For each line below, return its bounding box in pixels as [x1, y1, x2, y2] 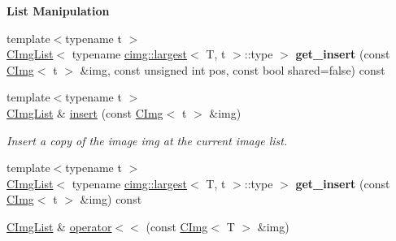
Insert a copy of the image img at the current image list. [7, 131, 288, 148]
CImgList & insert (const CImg [7, 104, 163, 121]
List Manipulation [7, 2, 110, 19]
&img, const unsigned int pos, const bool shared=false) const [80, 61, 385, 78]
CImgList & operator [7, 217, 112, 235]
